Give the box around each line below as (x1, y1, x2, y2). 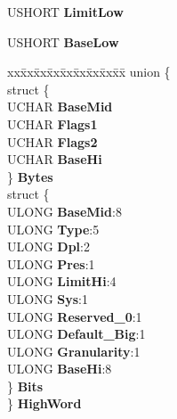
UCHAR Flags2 (7, 132, 98, 151)
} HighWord (7, 394, 82, 413)
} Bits (7, 376, 44, 395)
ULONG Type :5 (7, 219, 100, 238)
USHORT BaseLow (7, 32, 119, 51)
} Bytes (7, 167, 53, 185)
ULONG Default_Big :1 (7, 325, 146, 343)
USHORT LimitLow (7, 3, 124, 21)
